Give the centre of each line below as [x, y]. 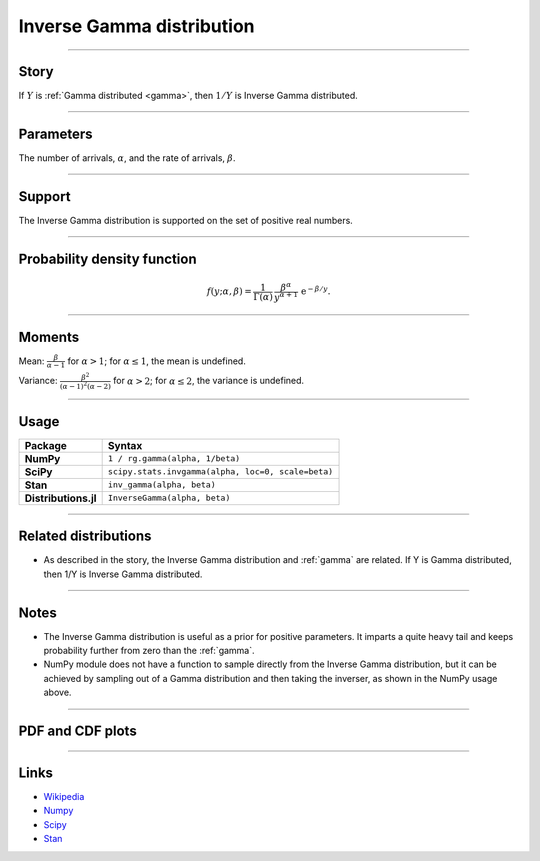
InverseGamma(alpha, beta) [169, 498]
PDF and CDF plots [77, 730]
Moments [49, 336]
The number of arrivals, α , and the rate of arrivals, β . [127, 157]
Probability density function [107, 258]
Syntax [125, 445]
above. [57, 692]
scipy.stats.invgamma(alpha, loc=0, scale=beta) [220, 471]
